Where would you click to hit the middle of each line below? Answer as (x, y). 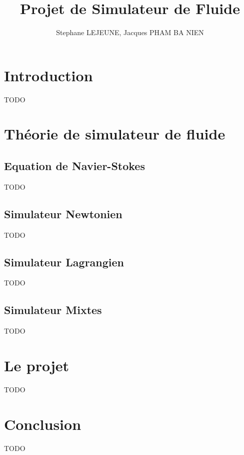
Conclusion (43, 424)
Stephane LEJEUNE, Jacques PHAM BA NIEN (130, 32)
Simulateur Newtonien (63, 213)
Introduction (48, 75)
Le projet (37, 365)
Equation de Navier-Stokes (74, 166)
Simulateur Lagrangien (64, 262)
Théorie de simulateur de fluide (115, 134)
